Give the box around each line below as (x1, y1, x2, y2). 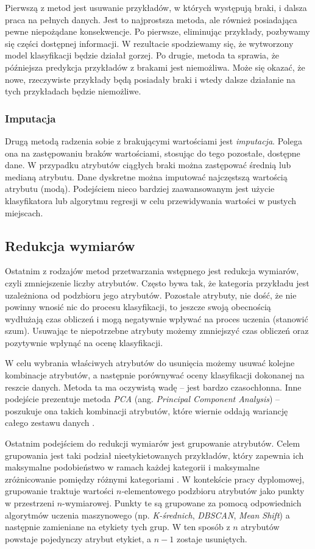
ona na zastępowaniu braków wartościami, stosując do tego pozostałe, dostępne (5, 146, 300, 159)
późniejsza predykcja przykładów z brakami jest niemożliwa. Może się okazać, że (5, 60, 305, 73)
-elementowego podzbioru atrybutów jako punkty (121, 484, 305, 497)
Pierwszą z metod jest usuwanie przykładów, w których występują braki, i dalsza (5, 1, 307, 13)
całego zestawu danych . (5, 416, 95, 429)
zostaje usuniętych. (176, 532, 247, 545)
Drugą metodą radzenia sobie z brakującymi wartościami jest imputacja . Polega (5, 134, 302, 147)
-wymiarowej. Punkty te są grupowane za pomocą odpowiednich (62, 497, 302, 509)
